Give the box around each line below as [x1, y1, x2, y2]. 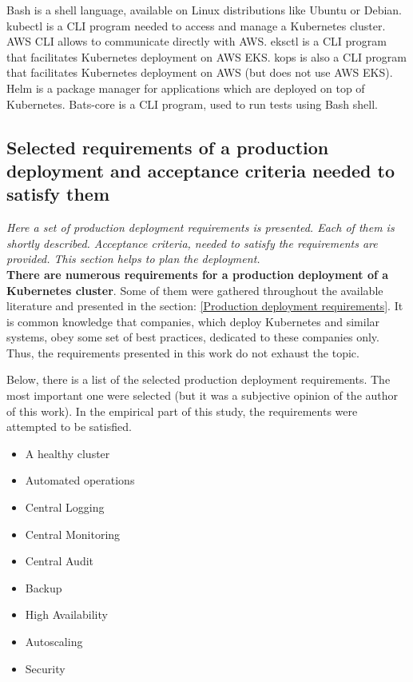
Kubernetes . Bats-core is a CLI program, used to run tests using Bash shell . [6, 95, 378, 112]
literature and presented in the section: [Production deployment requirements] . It [6, 297, 403, 314]
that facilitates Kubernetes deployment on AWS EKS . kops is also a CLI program [6, 48, 407, 65]
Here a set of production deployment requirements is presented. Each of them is [6, 219, 395, 236]
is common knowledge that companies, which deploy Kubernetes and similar [6, 313, 380, 329]
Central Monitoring [25, 525, 121, 542]
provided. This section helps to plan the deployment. [6, 250, 260, 267]
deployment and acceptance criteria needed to [6, 158, 395, 182]
